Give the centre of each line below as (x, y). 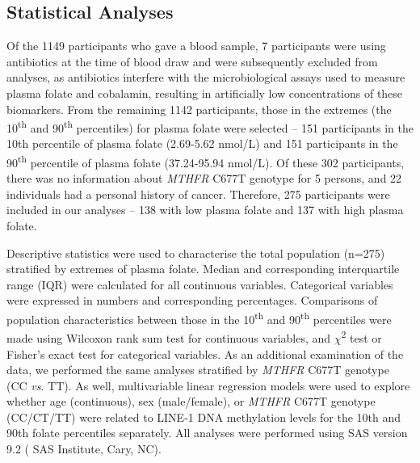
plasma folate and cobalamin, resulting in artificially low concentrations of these (205, 93)
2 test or (361, 337)
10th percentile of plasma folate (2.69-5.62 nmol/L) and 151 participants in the (202, 143)
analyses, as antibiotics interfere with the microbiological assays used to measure (206, 77)
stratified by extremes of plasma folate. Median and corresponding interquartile (203, 269)
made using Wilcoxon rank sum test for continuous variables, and (169, 337)
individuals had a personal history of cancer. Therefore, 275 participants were (198, 194)
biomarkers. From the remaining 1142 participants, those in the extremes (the (199, 109)
